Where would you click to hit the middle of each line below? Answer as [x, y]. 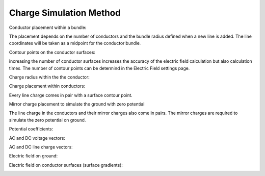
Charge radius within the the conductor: [49, 77]
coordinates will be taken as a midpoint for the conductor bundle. [75, 43]
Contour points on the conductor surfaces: [52, 52]
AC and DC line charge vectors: [41, 147]
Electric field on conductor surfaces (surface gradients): [66, 165]
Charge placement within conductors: [47, 86]
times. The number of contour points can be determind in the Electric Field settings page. [99, 68]
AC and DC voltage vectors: [37, 138]
